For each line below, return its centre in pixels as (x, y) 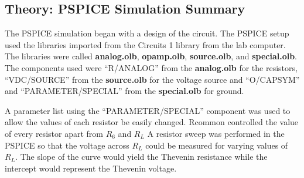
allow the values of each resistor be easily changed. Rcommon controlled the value (152, 122)
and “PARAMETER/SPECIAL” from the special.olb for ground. (124, 91)
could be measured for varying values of (217, 145)
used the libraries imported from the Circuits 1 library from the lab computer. (145, 44)
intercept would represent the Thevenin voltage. (91, 168)
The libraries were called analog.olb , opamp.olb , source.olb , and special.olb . (151, 56)
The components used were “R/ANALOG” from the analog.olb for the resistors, (151, 67)
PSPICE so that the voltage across (67, 145)
